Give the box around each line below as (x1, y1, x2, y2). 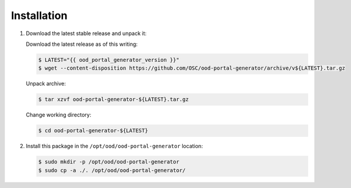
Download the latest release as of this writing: (26, 40, 138, 48)
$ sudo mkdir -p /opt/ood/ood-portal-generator (38, 158, 179, 165)
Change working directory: (26, 111, 91, 118)
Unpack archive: (26, 80, 67, 87)
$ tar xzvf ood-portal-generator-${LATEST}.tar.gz (38, 96, 189, 103)
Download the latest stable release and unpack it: (26, 30, 147, 37)
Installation (11, 9, 68, 22)
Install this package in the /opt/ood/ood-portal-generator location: (26, 143, 203, 150)
